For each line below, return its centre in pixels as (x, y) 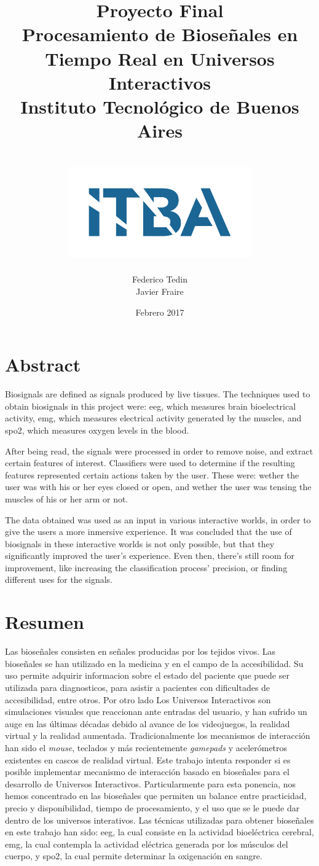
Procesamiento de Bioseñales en (160, 34)
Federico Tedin (160, 279)
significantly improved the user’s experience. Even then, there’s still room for (150, 556)
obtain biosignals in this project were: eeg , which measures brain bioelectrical (151, 406)
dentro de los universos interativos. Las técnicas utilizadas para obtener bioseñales (159, 820)
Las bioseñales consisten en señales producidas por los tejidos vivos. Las (140, 651)
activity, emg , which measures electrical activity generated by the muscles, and (153, 418)
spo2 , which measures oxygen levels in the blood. (97, 430)
